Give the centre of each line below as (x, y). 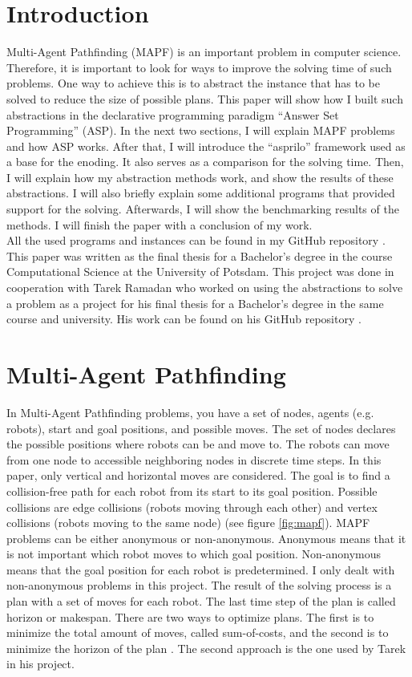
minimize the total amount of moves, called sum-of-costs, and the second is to (198, 632)
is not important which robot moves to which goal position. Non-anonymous (194, 554)
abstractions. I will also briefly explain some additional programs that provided (201, 193)
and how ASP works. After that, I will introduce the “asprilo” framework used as (206, 146)
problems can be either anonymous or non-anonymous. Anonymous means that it (206, 538)
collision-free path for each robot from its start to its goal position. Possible (192, 491)
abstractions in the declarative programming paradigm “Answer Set (173, 114)
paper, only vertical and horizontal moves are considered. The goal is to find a (198, 475)
